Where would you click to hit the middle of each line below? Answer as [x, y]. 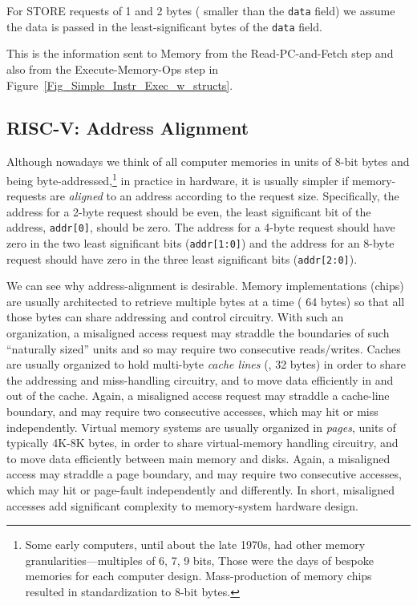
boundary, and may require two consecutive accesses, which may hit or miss [192, 411]
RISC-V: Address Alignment [128, 128]
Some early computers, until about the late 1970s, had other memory [195, 544]
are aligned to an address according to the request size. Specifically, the [225, 196]
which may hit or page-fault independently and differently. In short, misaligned [201, 490]
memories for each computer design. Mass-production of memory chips [198, 576]
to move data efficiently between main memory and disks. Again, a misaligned [198, 458]
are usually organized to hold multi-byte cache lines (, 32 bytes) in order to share [206, 364]
